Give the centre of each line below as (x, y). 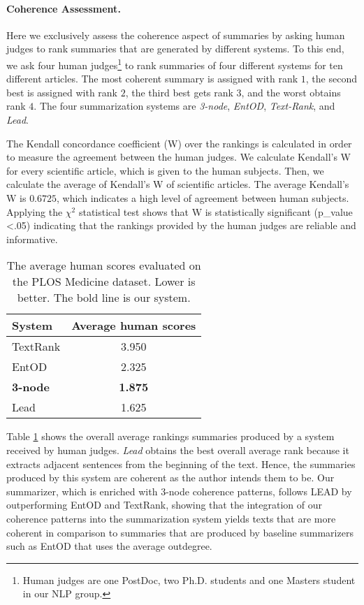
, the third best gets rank (179, 92)
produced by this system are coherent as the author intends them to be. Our (170, 478)
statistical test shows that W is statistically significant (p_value (216, 211)
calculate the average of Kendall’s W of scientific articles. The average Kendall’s (178, 184)
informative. (32, 239)
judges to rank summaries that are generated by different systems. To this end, (175, 49)
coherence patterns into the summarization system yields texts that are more (171, 518)
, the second (331, 79)
